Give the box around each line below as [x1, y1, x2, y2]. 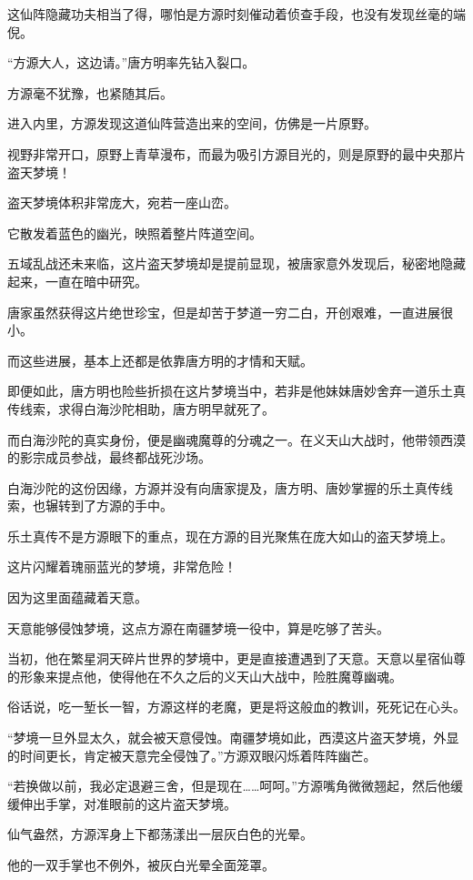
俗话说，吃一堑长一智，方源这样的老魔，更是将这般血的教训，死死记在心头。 [7, 697, 466, 716]
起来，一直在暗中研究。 [7, 271, 147, 290]
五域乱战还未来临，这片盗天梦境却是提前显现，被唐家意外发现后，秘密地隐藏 [7, 254, 466, 273]
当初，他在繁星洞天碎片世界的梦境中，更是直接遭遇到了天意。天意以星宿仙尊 [7, 649, 466, 668]
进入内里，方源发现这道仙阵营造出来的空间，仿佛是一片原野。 [7, 114, 377, 133]
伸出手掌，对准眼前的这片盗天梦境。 [19, 794, 236, 813]
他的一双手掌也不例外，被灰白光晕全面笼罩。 [7, 855, 275, 874]
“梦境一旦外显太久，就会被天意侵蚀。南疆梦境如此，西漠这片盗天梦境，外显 [7, 728, 459, 747]
